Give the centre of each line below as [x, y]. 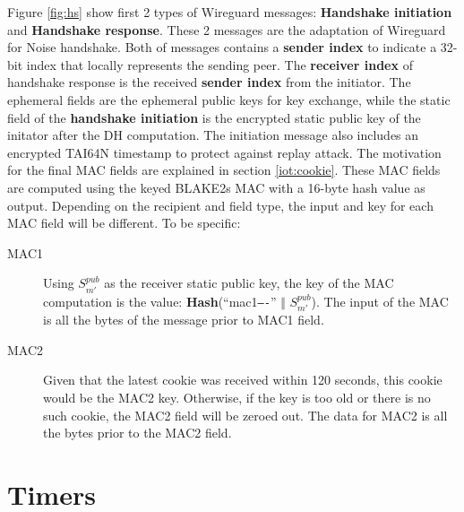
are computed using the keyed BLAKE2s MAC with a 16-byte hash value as [216, 187]
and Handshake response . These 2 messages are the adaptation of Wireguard [227, 29]
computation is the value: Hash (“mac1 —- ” [160, 301]
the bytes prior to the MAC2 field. [137, 433]
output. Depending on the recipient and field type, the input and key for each [220, 205]
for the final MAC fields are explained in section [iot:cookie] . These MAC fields [224, 170]
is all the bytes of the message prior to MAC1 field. [184, 320]
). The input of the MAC [380, 301]
